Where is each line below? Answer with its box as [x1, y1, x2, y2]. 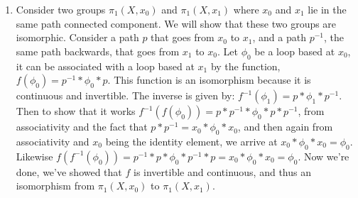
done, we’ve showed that [16, 164, 122, 179]
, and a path [252, 30, 306, 45]
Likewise [16, 148, 53, 163]
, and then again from [237, 119, 333, 134]
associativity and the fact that [16, 119, 148, 134]
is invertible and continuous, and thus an [134, 164, 311, 179]
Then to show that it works [16, 104, 136, 119]
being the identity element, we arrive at [105, 133, 278, 148]
